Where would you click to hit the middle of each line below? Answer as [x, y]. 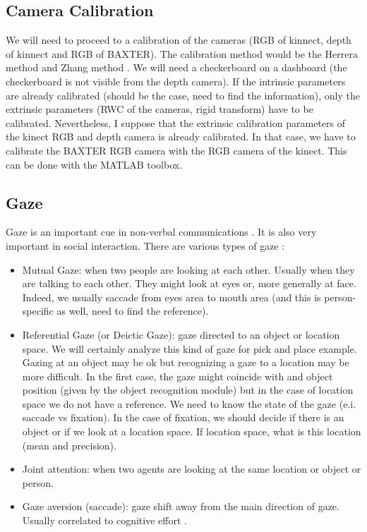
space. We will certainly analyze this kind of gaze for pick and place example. [189, 348]
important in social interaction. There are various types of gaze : [145, 245]
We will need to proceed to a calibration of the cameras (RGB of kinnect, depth [179, 40]
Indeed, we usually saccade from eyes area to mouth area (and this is [172, 297]
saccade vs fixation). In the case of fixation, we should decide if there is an [183, 417]
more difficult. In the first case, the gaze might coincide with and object [178, 376]
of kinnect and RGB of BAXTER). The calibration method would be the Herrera [182, 53]
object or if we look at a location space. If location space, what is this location [192, 431]
